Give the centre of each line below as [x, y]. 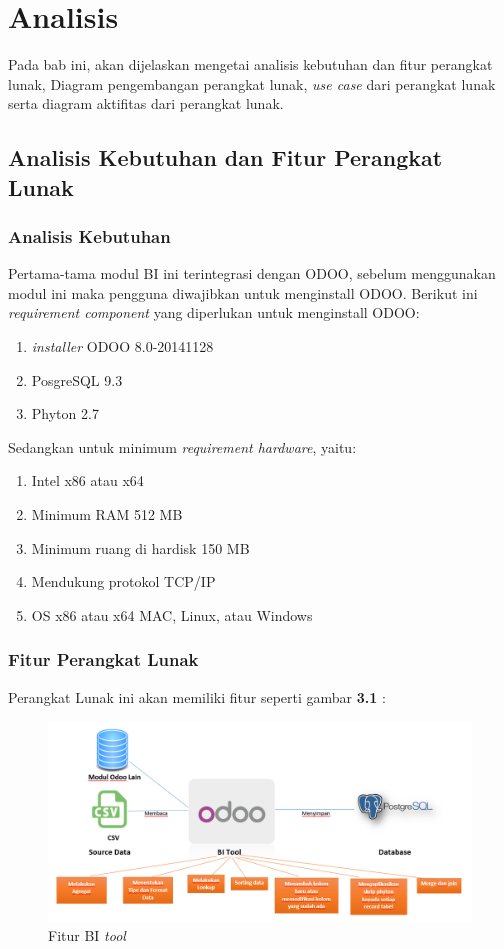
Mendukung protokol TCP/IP [123, 581]
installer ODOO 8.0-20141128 [122, 346]
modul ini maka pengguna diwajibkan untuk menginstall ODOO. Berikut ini [243, 292]
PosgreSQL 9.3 [77, 379]
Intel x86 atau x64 [87, 480]
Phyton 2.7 [65, 413]
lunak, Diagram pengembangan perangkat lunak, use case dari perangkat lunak [252, 83]
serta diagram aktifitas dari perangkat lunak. [146, 103]
